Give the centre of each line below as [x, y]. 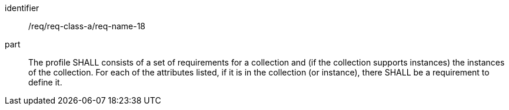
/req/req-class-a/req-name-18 [87, 26]
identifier [22, 8]
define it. [45, 82]
